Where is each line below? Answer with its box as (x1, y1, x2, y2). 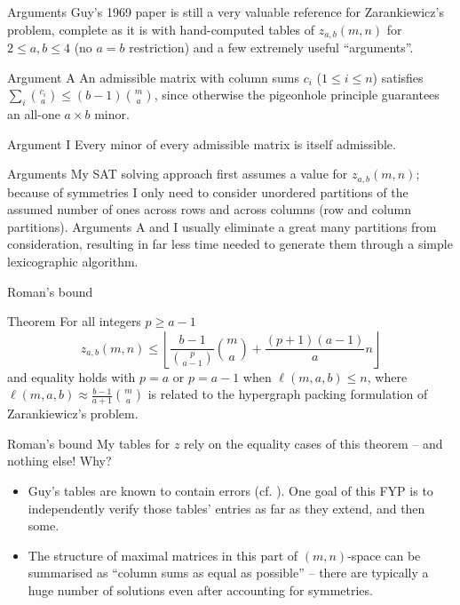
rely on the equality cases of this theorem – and (184, 434, 443, 452)
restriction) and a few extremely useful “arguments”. (129, 38, 414, 57)
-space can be (347, 545, 421, 564)
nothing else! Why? (7, 451, 112, 470)
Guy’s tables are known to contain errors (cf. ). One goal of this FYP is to (28, 482, 433, 500)
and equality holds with (7, 367, 136, 386)
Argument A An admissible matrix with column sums (7, 68, 299, 86)
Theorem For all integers (7, 312, 141, 330)
